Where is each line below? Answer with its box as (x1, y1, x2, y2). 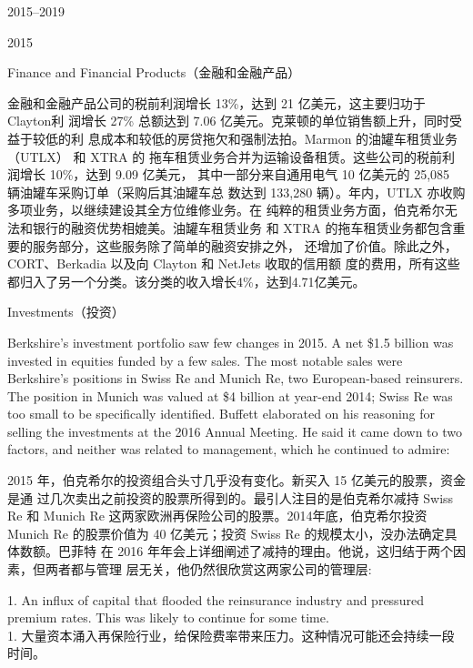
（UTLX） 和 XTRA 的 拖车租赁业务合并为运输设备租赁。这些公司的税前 (7, 147, 442, 166)
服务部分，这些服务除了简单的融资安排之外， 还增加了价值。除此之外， (32, 236, 458, 255)
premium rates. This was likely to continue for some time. (7, 608, 329, 627)
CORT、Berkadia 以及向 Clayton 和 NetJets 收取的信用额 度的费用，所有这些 (7, 254, 460, 273)
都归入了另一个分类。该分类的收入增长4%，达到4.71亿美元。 (7, 271, 366, 290)
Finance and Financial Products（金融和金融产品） (7, 63, 301, 82)
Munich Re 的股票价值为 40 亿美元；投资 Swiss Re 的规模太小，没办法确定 (7, 523, 445, 542)
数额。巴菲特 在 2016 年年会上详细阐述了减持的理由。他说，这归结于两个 (19, 541, 453, 561)
